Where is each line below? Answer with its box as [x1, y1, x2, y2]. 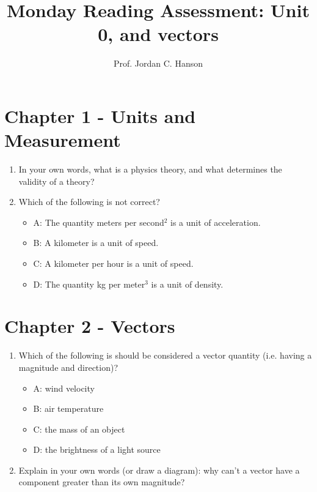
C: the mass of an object [33, 422, 125, 435]
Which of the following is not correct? [18, 195, 160, 208]
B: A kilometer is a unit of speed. [33, 236, 159, 249]
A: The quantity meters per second [33, 215, 164, 228]
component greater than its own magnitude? [18, 475, 185, 488]
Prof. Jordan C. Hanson [113, 57, 203, 70]
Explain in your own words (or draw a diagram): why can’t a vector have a [18, 463, 300, 476]
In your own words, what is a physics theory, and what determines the [18, 163, 282, 176]
